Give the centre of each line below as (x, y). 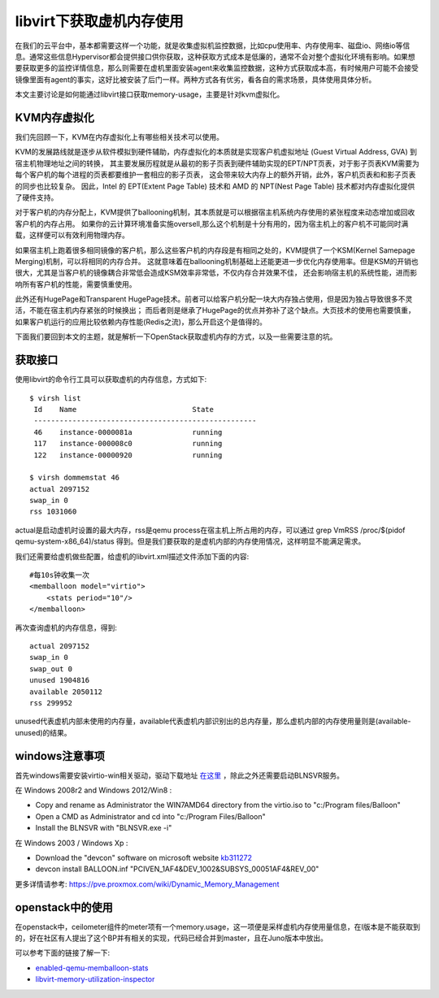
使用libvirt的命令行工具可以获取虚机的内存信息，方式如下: (111, 380)
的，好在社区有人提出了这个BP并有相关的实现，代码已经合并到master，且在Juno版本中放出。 (172, 938)
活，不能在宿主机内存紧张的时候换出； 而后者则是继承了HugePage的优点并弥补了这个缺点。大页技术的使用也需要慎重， (215, 310)
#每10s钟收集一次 (59, 575)
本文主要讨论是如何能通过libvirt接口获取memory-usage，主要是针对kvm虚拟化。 (150, 94)
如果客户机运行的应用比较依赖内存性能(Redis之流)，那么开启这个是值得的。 (141, 322)
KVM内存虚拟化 (55, 117)
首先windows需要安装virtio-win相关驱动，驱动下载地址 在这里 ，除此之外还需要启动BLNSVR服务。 (180, 775)
